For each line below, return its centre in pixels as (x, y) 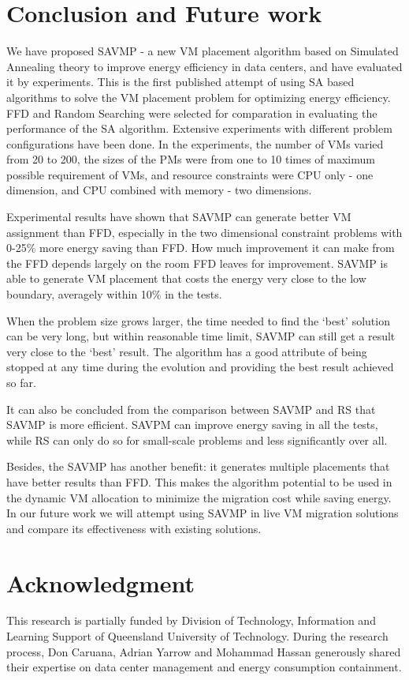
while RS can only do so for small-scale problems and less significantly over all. (197, 440)
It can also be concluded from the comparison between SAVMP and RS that (191, 409)
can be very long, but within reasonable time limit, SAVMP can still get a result (201, 336)
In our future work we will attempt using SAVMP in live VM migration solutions (203, 513)
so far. (21, 382)
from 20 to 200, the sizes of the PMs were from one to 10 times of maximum (191, 159)
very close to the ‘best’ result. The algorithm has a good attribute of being (187, 351)
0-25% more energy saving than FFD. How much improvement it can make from (201, 248)
